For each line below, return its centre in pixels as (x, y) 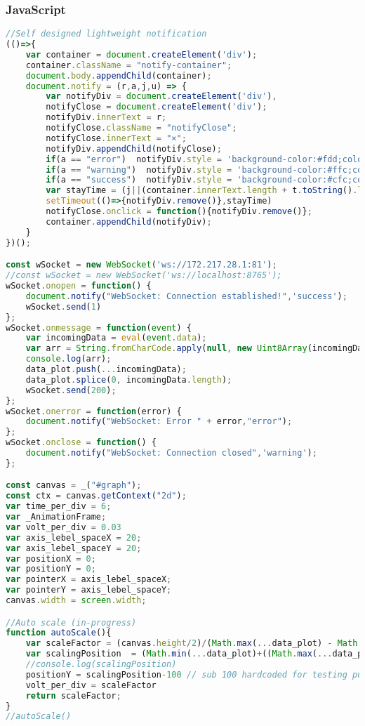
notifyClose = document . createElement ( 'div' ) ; (157, 107)
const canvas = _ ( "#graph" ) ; (74, 486)
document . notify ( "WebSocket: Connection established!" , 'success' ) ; (186, 296)
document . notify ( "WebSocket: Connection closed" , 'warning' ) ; (171, 453)
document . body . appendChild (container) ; (119, 75)
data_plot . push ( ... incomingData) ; (106, 369)
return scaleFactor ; (73, 695)
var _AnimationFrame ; (56, 517)
